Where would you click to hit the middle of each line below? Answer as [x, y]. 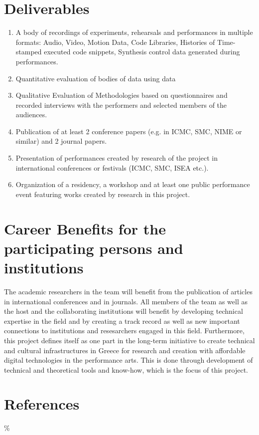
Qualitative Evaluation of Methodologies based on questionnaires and [122, 95]
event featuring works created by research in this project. [103, 194]
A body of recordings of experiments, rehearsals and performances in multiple [134, 32]
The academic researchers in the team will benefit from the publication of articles [128, 291]
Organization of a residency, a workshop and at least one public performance [133, 184]
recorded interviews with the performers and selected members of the [121, 105]
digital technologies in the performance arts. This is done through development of [129, 360]
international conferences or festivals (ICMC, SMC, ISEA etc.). [112, 167]
